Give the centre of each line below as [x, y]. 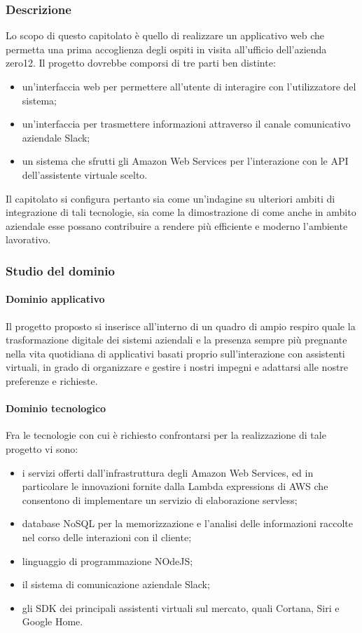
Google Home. [53, 621]
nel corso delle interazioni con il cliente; [107, 537]
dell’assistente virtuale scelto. [85, 174]
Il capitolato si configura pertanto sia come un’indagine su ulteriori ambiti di [170, 198]
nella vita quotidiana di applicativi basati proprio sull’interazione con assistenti [175, 353]
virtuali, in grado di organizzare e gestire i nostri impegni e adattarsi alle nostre [177, 367]
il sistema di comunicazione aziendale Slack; [116, 584]
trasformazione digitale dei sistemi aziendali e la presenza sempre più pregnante [176, 340]
